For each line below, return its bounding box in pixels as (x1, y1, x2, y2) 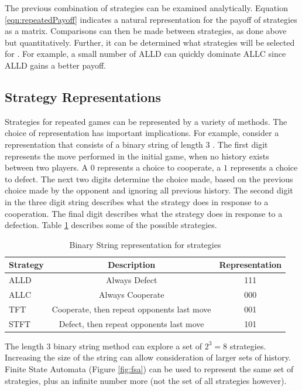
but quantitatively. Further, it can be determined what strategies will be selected (5, 36, 295, 48)
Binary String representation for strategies (69, 238, 221, 250)
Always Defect (106, 274, 157, 286)
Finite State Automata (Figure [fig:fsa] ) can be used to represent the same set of (5, 362, 294, 375)
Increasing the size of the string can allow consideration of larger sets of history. (5, 351, 291, 363)
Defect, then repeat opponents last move (59, 317, 204, 329)
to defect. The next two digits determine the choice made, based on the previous (5, 172, 293, 185)
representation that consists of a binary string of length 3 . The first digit (5, 138, 268, 150)
